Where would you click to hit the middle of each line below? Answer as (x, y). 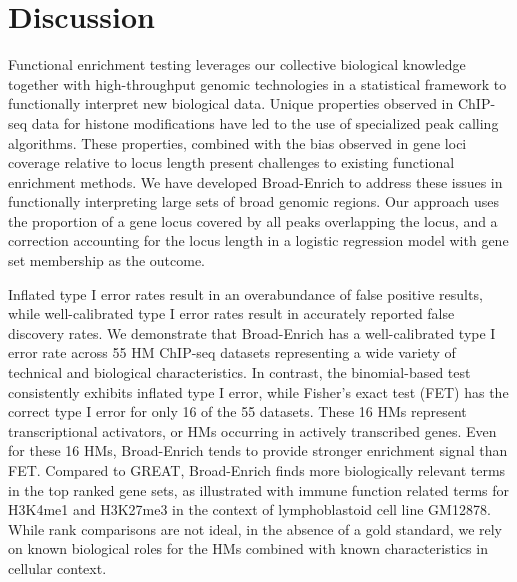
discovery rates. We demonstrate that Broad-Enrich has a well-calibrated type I (252, 332)
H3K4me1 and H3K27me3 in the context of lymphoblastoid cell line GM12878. (249, 509)
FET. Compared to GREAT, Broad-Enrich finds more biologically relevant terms (257, 470)
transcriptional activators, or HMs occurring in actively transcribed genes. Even (252, 430)
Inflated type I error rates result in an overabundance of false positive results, (245, 293)
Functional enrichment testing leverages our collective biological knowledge (237, 64)
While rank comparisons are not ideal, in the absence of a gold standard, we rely (255, 528)
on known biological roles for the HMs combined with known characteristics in (248, 548)
